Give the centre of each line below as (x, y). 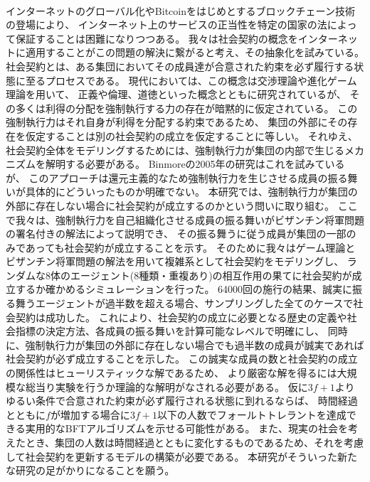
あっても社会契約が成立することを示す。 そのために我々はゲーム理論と (190, 247)
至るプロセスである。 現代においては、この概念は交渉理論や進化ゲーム (191, 80)
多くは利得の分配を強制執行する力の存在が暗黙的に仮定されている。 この (186, 108)
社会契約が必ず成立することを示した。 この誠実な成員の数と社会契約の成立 (182, 359)
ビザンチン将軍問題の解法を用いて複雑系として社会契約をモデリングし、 (175, 261)
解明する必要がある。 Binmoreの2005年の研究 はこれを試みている (195, 164)
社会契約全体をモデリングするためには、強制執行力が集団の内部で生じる (175, 150)
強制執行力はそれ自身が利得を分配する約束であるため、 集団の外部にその (177, 122)
